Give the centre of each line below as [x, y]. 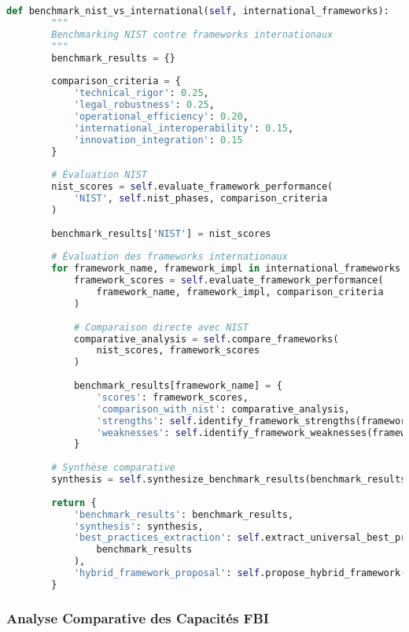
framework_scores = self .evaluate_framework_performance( [228, 281]
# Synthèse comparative [113, 468]
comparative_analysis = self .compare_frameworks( [206, 339]
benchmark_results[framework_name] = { [178, 386]
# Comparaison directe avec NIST [161, 327]
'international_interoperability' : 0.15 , [184, 128]
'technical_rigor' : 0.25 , [141, 93]
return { [74, 503]
